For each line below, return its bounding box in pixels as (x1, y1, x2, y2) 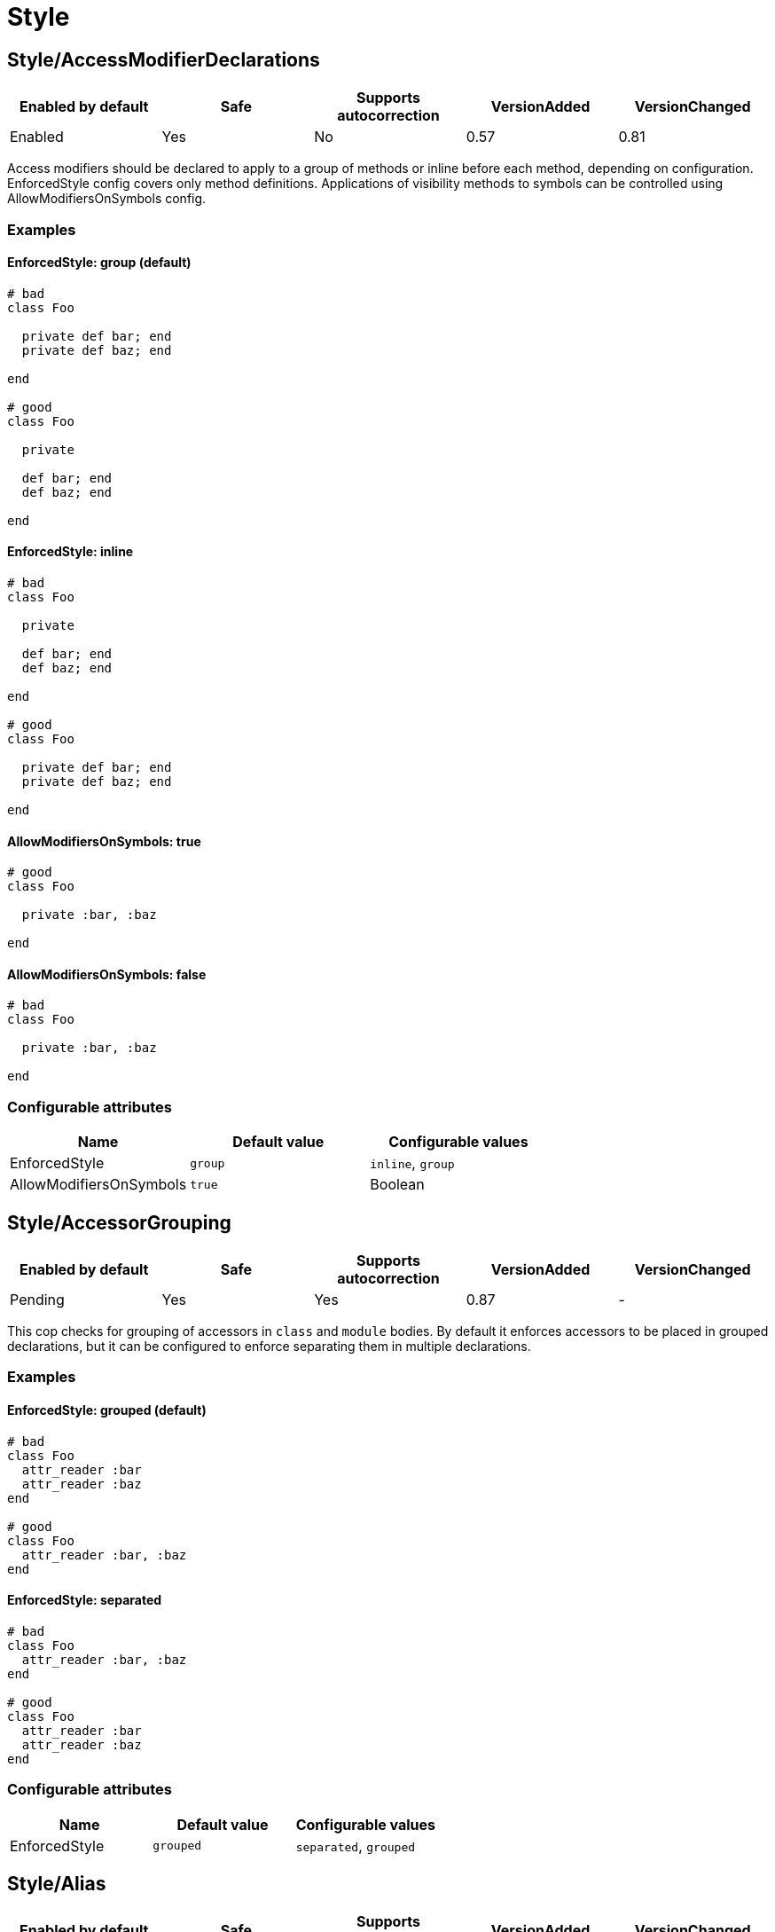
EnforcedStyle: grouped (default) (7, 1402, 207, 1418)
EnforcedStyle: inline (7, 544, 134, 560)
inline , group (370, 1154, 455, 1173)
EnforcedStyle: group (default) (7, 255, 192, 271)
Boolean (370, 1175, 425, 1194)
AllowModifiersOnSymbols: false (7, 966, 207, 982)
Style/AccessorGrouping (7, 1211, 231, 1234)
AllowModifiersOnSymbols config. (7, 191, 207, 207)
